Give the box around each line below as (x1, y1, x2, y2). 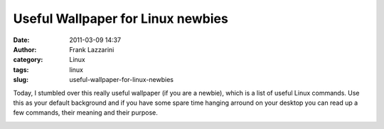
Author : (13, 45, 37, 53)
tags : (13, 65, 29, 74)
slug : (13, 76, 28, 84)
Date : (13, 36, 30, 44)
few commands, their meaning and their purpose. (13, 108, 158, 117)
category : (13, 56, 43, 64)
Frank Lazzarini (69, 45, 114, 53)
